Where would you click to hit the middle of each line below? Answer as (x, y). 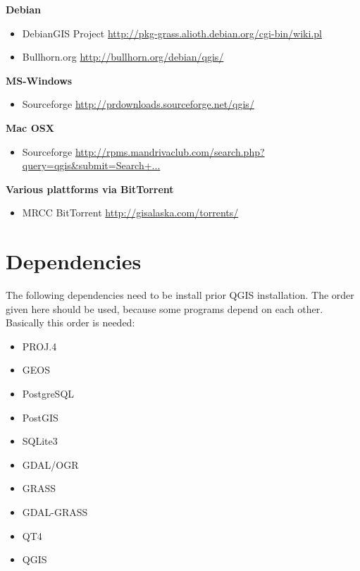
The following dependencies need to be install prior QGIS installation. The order (180, 295)
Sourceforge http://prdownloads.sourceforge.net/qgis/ (138, 104)
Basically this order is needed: (70, 323)
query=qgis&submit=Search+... (91, 165)
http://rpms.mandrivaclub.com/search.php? (170, 151)
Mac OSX (30, 127)
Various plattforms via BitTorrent (90, 189)
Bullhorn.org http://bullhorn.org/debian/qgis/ (123, 57)
